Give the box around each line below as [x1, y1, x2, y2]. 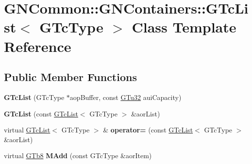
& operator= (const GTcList [103, 125, 193, 135]
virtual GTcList [4, 125, 50, 135]
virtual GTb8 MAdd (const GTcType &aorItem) [4, 150, 152, 161]
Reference [4, 36, 71, 56]
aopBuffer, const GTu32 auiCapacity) [69, 92, 182, 102]
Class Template [132, 17, 236, 37]
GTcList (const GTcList [4, 108, 78, 118]
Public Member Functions [4, 69, 137, 84]
